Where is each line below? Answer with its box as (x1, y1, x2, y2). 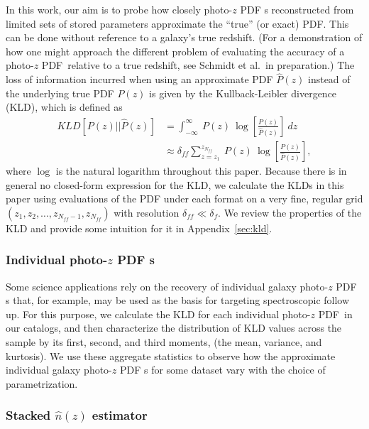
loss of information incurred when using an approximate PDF (6, 72, 273, 87)
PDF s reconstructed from (240, 2, 354, 16)
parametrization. (6, 376, 78, 391)
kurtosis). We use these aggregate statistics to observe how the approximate (6, 348, 336, 363)
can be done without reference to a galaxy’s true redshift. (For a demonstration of (6, 30, 363, 45)
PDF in (318, 306, 353, 321)
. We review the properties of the (218, 205, 362, 219)
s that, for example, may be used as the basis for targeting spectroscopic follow (6, 293, 350, 308)
